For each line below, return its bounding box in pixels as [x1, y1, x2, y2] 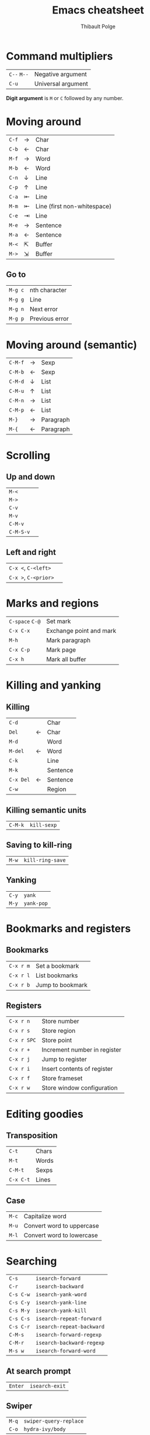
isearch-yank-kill [36, 1307, 87, 1314]
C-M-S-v [9, 529, 30, 536]
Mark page [46, 646, 76, 654]
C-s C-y [9, 1299, 30, 1306]
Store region [41, 1027, 76, 1035]
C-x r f [9, 1075, 30, 1082]
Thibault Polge [81, 23, 116, 30]
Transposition [6, 1131, 58, 1141]
